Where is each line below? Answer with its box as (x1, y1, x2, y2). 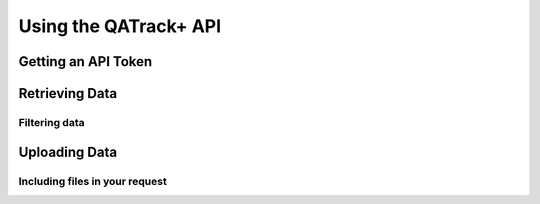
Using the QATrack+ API (18, 15, 222, 37)
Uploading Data (18, 143, 118, 160)
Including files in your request (18, 174, 167, 188)
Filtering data (18, 115, 85, 129)
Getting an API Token (18, 53, 153, 70)
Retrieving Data (18, 85, 118, 102)
